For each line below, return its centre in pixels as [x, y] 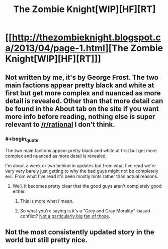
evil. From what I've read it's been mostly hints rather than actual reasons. [82, 176]
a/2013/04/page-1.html [55, 48]
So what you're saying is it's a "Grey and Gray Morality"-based [85, 211]
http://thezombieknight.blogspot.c [86, 37]
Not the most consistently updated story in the [80, 232]
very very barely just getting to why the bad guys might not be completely [82, 171]
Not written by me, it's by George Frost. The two [82, 77]
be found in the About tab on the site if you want [82, 109]
